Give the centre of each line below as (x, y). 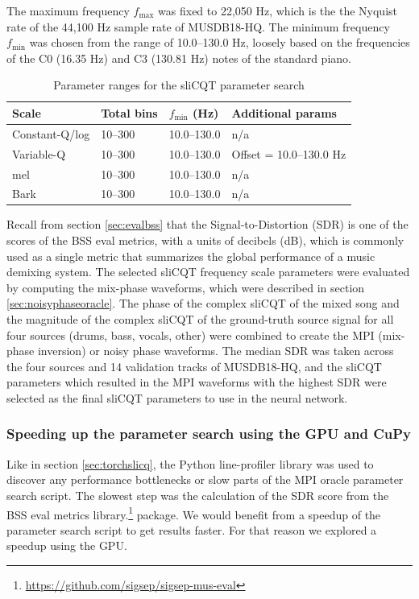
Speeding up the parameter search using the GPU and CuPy (209, 434)
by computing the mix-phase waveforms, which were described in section (186, 287)
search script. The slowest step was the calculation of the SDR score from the (198, 495)
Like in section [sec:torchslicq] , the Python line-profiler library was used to (190, 463)
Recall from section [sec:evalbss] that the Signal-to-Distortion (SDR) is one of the (207, 224)
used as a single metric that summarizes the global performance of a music (191, 256)
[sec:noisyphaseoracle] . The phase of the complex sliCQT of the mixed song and (203, 303)
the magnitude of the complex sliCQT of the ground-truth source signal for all (200, 319)
